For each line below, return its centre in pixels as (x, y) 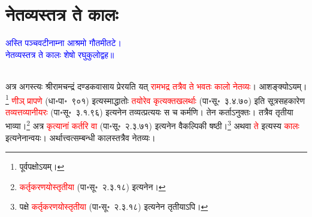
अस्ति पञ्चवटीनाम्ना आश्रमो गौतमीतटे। (63, 43)
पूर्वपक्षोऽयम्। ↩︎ (42, 166)
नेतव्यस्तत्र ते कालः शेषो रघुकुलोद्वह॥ (60, 54)
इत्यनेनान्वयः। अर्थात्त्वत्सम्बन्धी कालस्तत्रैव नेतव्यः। (81, 137)
